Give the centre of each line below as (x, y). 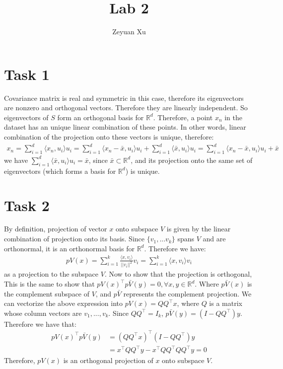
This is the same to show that (49, 284)
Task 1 (27, 74)
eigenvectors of (26, 117)
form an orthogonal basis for (101, 117)
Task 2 (27, 205)
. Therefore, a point (183, 117)
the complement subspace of (47, 293)
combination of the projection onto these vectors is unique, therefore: (109, 137)
